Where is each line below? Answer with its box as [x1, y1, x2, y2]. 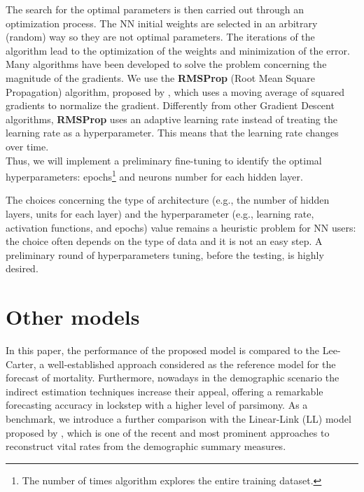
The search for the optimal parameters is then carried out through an [6, 2, 304, 16]
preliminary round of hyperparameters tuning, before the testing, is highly [6, 247, 324, 262]
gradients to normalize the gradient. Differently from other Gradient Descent [6, 98, 335, 113]
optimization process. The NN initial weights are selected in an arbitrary [6, 15, 318, 30]
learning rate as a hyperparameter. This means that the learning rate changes [6, 125, 339, 140]
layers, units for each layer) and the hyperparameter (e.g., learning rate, [6, 206, 314, 220]
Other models [6, 302, 140, 331]
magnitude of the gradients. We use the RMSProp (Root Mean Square [6, 70, 315, 85]
